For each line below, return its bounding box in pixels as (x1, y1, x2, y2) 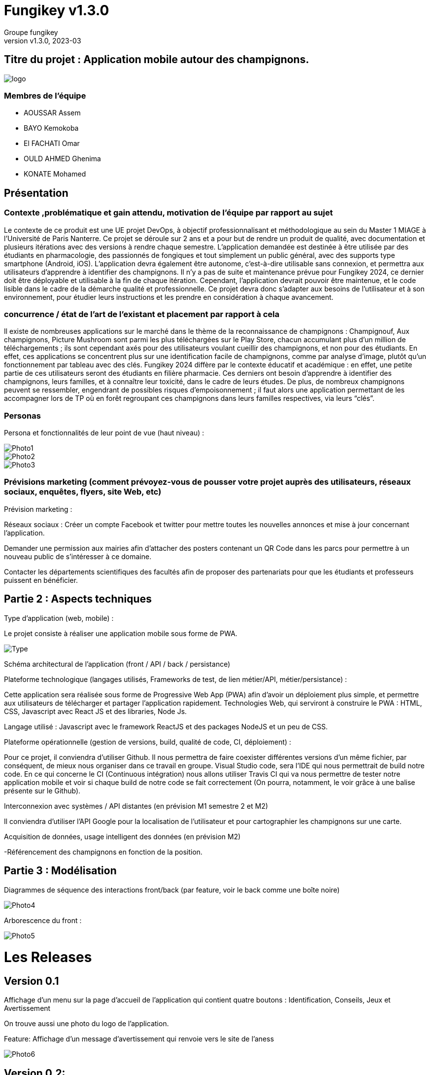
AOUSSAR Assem (24, 108, 81, 117)
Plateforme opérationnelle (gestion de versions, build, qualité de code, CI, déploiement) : (4, 737, 292, 746)
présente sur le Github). (4, 786, 81, 795)
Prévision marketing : (4, 504, 72, 513)
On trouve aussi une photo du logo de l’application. (4, 1019, 169, 1028)
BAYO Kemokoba (24, 124, 79, 133)
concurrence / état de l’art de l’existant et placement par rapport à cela (4, 309, 280, 319)
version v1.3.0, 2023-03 (4, 36, 81, 45)
